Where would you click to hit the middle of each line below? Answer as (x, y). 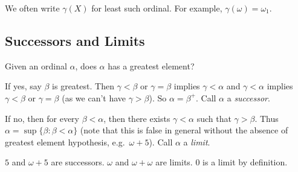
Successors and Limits (75, 40)
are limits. (174, 162)
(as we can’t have (94, 97)
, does (86, 65)
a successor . (248, 97)
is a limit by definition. (245, 162)
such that (214, 118)
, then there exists (137, 118)
